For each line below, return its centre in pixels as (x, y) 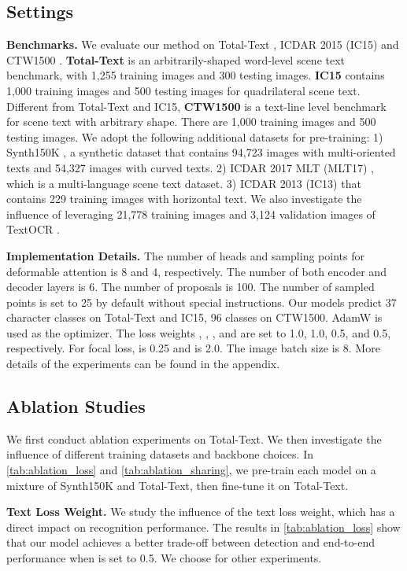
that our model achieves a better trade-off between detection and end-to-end (191, 542)
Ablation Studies (76, 406)
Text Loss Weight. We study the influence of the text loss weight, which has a (201, 512)
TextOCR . (33, 229)
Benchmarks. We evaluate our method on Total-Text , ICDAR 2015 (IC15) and (203, 44)
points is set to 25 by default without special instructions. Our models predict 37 (202, 302)
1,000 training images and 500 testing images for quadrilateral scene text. (183, 90)
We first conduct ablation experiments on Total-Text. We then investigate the (194, 438)
